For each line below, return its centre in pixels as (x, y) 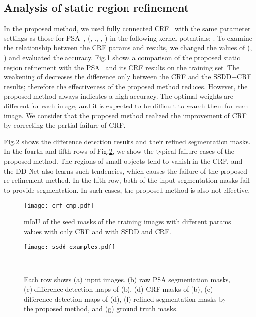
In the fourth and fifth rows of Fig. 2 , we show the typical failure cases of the (119, 151)
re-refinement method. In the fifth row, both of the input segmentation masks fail (127, 180)
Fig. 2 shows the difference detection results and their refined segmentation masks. (127, 141)
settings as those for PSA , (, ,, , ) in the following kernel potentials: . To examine (128, 38)
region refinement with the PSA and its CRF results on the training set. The (122, 67)
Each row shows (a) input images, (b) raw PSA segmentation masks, (127, 279)
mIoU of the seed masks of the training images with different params (128, 221)
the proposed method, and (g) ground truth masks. (101, 308)
